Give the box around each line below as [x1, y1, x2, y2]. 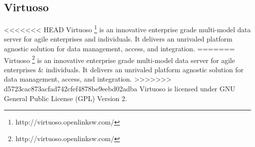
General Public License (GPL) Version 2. [4, 93, 127, 103]
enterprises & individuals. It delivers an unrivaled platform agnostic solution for [4, 64, 244, 74]
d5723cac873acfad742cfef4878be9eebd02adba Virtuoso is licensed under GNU [4, 84, 235, 94]
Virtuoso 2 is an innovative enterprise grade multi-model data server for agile [4, 53, 235, 65]
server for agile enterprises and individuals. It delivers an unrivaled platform [4, 34, 232, 44]
